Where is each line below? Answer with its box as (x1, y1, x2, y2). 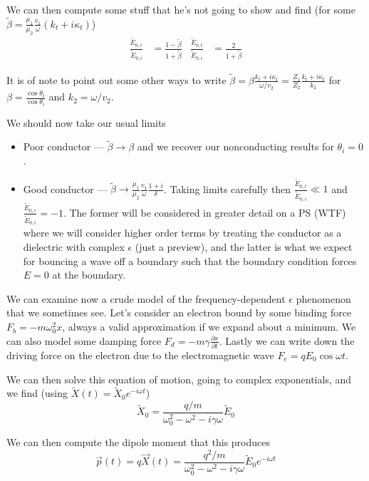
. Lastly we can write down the (219, 333, 355, 348)
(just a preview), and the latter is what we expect (135, 239, 353, 254)
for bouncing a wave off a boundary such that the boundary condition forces (23, 253, 357, 268)
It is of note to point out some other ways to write (6, 72, 227, 87)
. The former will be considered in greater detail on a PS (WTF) (63, 205, 346, 219)
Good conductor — (23, 181, 108, 196)
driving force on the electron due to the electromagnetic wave (6, 347, 274, 362)
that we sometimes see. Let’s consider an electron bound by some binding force (6, 305, 352, 320)
